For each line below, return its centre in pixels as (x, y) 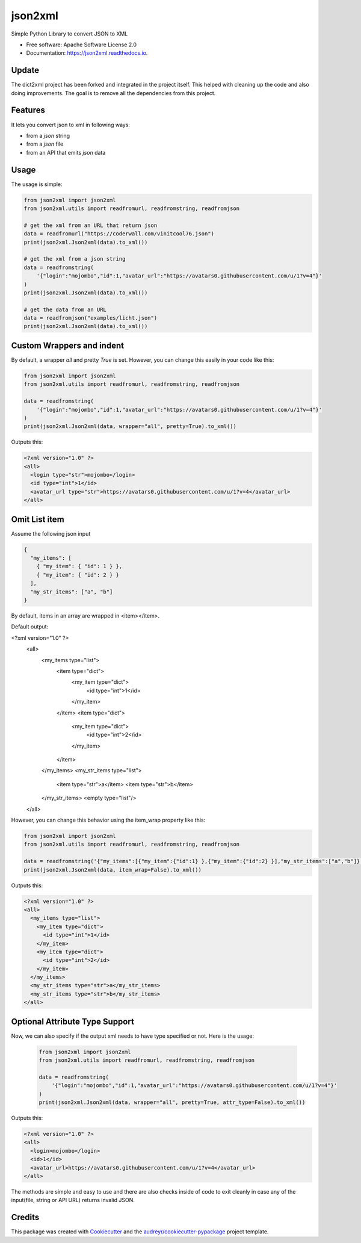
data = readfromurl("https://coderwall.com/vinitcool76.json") (119, 234)
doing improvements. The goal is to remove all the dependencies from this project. (113, 93)
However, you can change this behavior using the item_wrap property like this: (108, 820)
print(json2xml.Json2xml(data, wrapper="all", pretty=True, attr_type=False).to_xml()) (172, 1102)
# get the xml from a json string (75, 259)
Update (25, 70)
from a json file (45, 144)
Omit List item (38, 519)
